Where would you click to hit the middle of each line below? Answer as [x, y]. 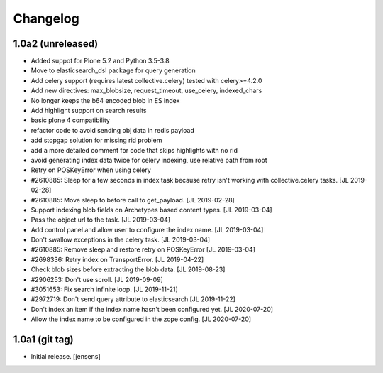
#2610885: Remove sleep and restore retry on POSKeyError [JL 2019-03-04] [143, 249]
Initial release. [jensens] [66, 357]
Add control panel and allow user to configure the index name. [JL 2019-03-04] [147, 229]
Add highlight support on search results [89, 111]
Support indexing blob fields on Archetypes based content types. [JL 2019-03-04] [151, 210]
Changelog [46, 18]
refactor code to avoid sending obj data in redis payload [112, 130]
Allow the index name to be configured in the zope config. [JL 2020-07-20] [141, 319]
